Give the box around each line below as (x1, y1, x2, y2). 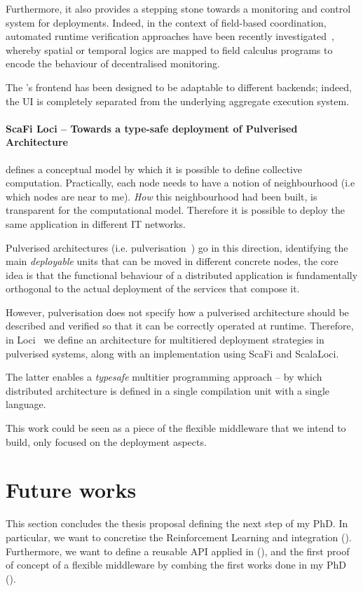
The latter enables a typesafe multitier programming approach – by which (6, 369, 322, 384)
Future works (6, 475, 137, 504)
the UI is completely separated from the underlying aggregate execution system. (6, 93, 350, 108)
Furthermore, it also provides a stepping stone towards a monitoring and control (6, 1, 351, 15)
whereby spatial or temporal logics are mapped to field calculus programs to (6, 42, 333, 57)
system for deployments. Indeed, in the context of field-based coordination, (6, 15, 327, 29)
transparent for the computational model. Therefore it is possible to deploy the (6, 203, 345, 217)
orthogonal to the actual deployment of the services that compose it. (6, 281, 300, 296)
